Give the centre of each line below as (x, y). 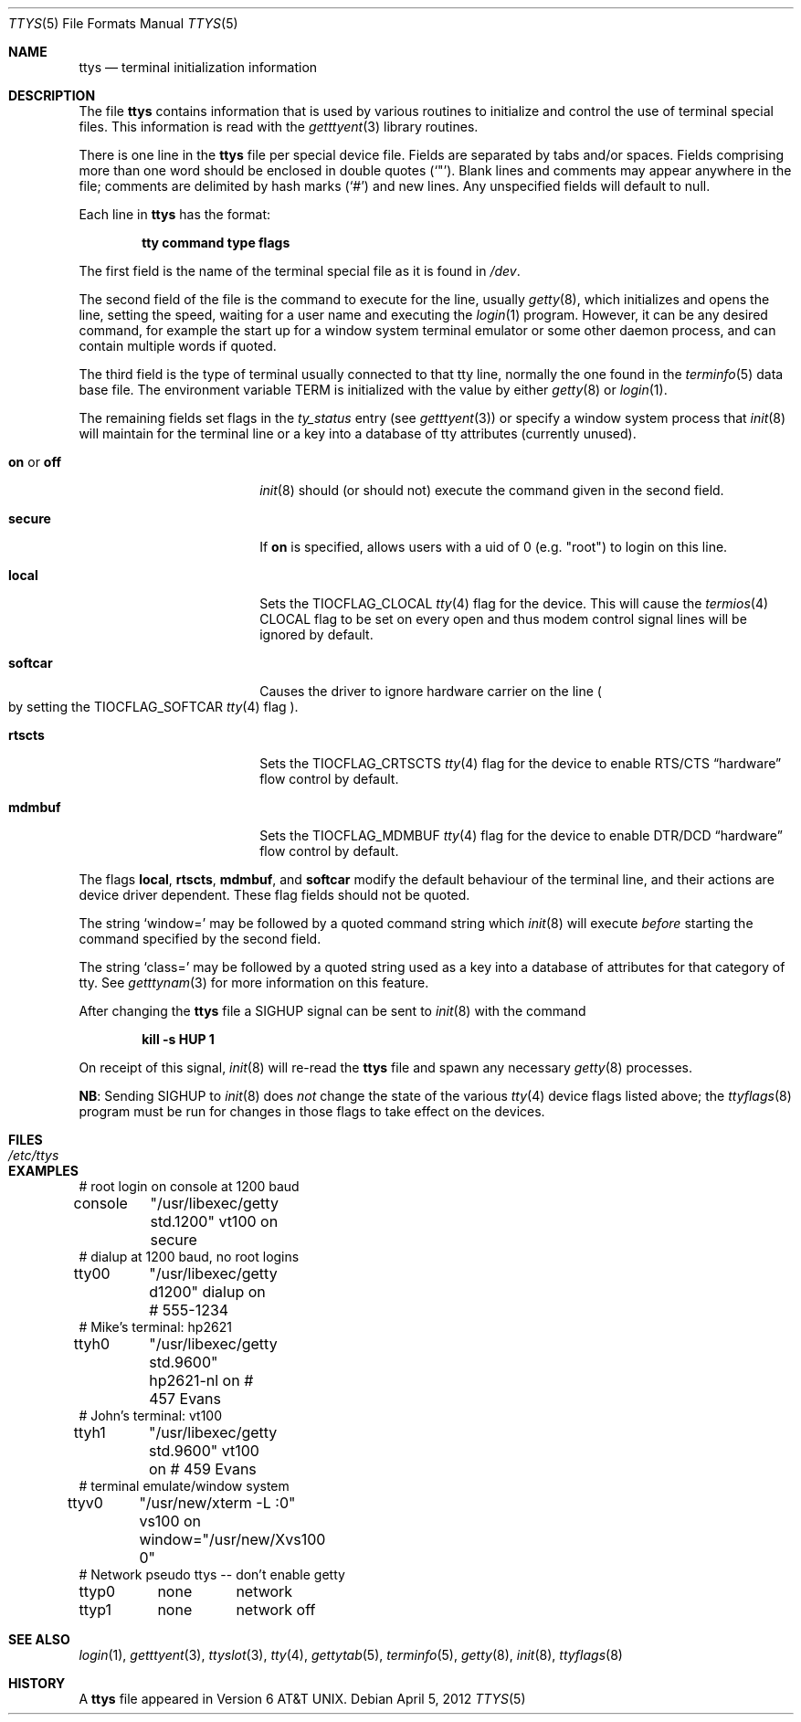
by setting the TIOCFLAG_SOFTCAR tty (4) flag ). (153, 707)
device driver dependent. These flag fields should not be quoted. (274, 895)
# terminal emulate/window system (184, 1486)
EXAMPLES (43, 1171)
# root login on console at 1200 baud (189, 1186)
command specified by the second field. (200, 939)
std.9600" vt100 (204, 1451)
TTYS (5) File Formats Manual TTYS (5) (123, 23)
